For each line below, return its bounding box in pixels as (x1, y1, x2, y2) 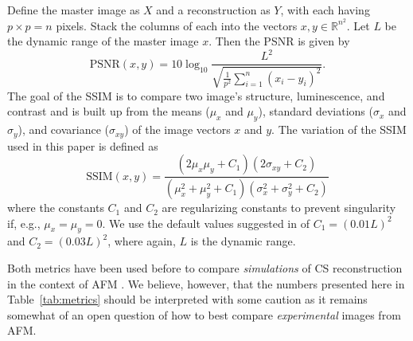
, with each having (280, 2, 370, 18)
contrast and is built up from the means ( (7, 103, 210, 120)
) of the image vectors (124, 121, 231, 138)
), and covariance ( (18, 121, 109, 138)
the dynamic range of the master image (7, 33, 199, 49)
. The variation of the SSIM (271, 121, 407, 138)
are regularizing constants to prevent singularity (162, 199, 396, 216)
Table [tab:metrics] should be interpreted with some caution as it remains (7, 291, 368, 308)
